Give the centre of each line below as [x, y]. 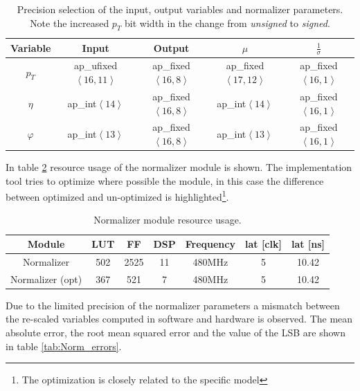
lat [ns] [308, 244]
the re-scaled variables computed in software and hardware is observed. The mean [179, 319]
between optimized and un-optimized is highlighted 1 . [117, 195]
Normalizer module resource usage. [168, 220]
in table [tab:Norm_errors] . [64, 346]
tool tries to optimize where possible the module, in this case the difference [165, 180]
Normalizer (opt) [46, 279]
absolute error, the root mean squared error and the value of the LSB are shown [175, 333]
